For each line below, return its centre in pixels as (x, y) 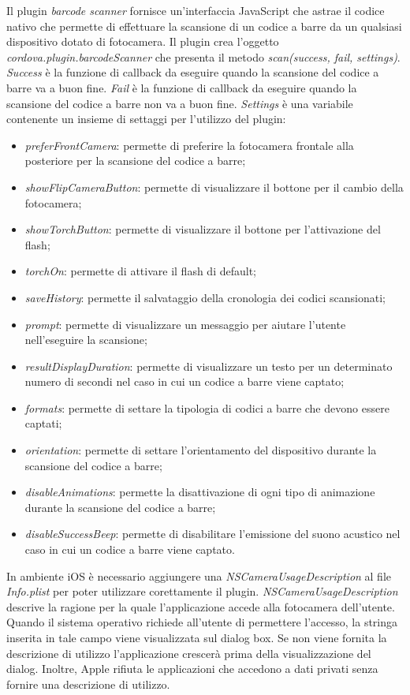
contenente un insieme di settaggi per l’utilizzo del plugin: (146, 119)
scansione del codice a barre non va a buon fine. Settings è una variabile (180, 103)
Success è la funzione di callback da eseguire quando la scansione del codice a (193, 72)
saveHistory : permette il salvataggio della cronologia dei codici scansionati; (205, 297)
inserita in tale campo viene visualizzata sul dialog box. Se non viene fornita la (197, 637)
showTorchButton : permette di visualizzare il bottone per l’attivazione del (203, 229)
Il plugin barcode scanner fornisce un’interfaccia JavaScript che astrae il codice (196, 10)
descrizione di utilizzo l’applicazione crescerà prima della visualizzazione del (189, 653)
